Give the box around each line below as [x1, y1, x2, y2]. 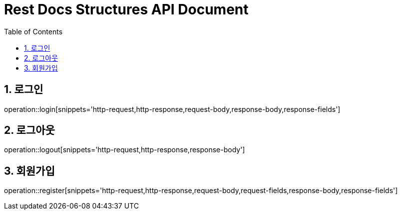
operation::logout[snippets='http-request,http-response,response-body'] [4, 145, 245, 154]
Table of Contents [4, 27, 63, 36]
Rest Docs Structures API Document [4, 1, 249, 18]
